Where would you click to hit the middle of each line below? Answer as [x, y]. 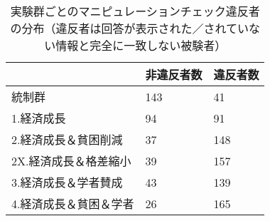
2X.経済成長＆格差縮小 [71, 161]
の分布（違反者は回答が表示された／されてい [129, 28]
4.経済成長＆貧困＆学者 [73, 204]
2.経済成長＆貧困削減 [67, 139]
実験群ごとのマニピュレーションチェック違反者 [135, 11]
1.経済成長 [39, 118]
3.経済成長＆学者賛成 [67, 182]
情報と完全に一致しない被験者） [141, 45]
